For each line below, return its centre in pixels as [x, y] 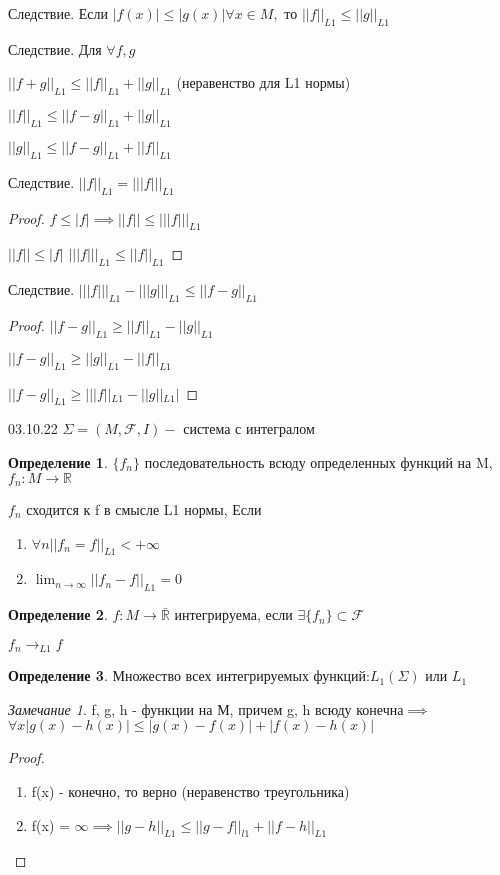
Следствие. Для [55, 48]
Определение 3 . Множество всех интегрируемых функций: [189, 675]
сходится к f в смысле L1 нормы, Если [144, 509]
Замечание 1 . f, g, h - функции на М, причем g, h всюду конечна [206, 708]
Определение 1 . [58, 461]
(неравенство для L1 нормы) [263, 82]
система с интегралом [249, 428]
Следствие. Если [58, 13]
